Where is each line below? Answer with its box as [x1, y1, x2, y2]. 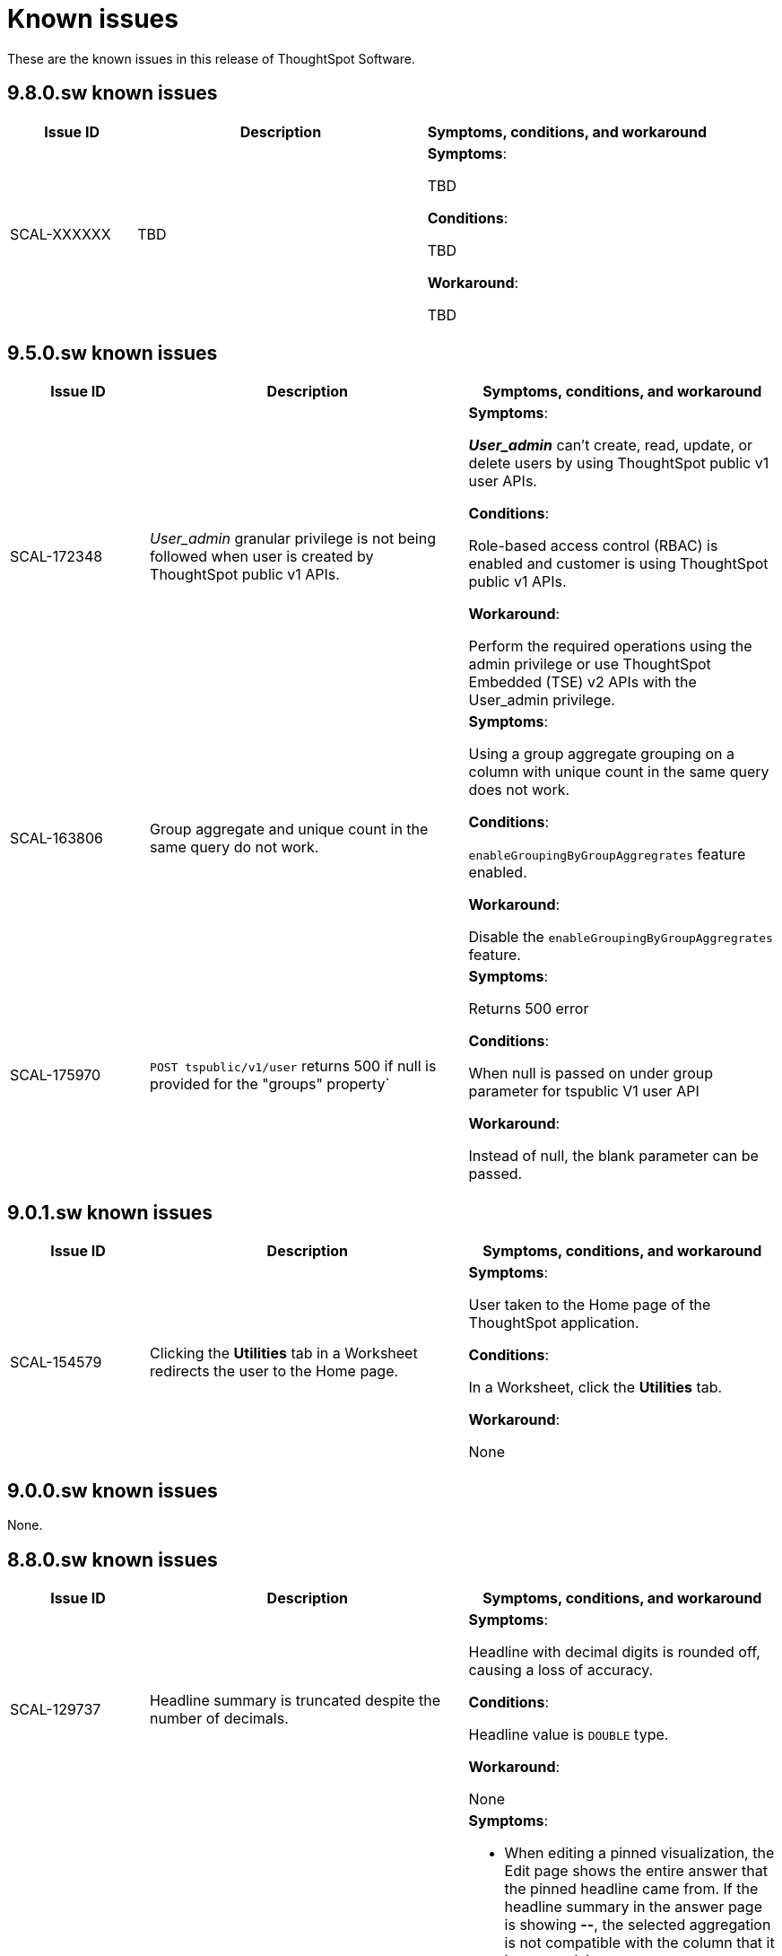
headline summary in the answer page [504, 1897, 762, 1916]
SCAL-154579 [10, 1353, 102, 1372]
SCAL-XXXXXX [10, 224, 111, 243]
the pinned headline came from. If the [504, 1879, 759, 1898]
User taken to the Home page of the [468, 1296, 711, 1314]
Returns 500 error [468, 1000, 589, 1018]
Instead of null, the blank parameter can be [468, 1147, 759, 1166]
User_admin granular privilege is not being [150, 529, 436, 548]
